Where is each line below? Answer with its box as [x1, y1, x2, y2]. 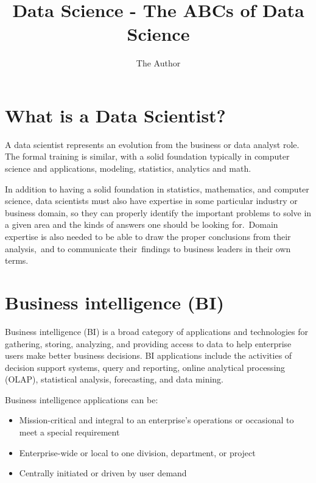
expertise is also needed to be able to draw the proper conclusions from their [5, 230, 291, 242]
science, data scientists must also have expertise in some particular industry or [5, 194, 298, 207]
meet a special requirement [19, 426, 120, 439]
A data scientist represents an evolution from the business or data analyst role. [5, 138, 300, 150]
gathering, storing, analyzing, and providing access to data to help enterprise [5, 337, 292, 350]
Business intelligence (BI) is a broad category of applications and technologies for [5, 325, 308, 337]
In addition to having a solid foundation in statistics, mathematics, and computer [5, 182, 309, 195]
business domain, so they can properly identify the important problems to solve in [5, 206, 312, 219]
